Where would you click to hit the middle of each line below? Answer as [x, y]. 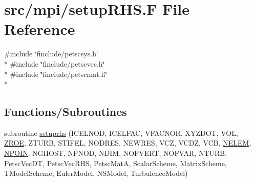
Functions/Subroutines [66, 112]
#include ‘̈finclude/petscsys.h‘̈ [51, 54]
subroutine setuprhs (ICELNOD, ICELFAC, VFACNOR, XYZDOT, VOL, [121, 133]
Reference [40, 29]
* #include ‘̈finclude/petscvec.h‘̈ [55, 63]
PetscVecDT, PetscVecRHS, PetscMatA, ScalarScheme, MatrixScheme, [115, 163]
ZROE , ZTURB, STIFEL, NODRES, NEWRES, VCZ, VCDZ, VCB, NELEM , [128, 143]
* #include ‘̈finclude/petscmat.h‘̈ [56, 74]
